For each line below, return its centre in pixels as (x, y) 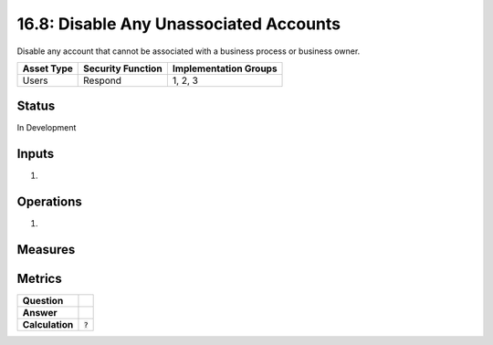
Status (36, 106)
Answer (40, 313)
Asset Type (47, 68)
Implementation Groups (225, 68)
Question (43, 301)
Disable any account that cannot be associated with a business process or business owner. (189, 51)
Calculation (48, 325)
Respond (103, 80)
